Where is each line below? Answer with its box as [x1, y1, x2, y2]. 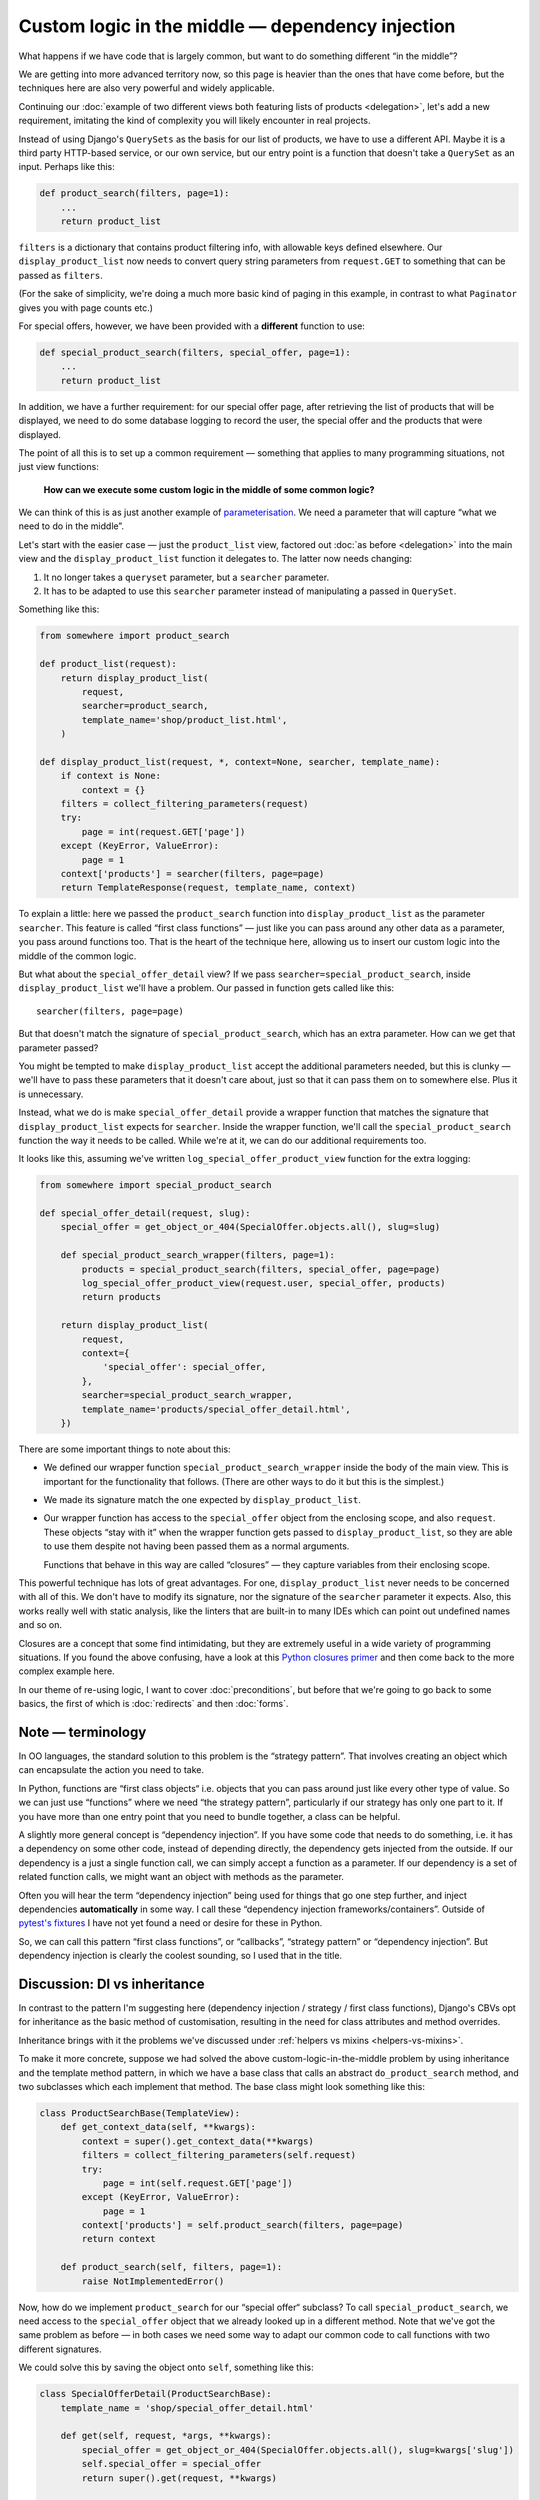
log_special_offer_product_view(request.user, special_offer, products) [81, 1278, 446, 1289]
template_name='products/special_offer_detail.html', [81, 1403, 351, 1415]
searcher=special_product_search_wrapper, [81, 1390, 294, 1401]
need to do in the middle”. [18, 520, 125, 532]
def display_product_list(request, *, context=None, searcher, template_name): [39, 756, 441, 767]
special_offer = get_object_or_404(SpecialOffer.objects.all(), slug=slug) [60, 1221, 441, 1233]
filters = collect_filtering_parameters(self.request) [81, 2150, 357, 2161]
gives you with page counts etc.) [18, 301, 154, 314]
